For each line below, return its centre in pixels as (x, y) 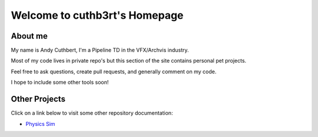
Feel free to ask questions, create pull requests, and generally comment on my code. (114, 71)
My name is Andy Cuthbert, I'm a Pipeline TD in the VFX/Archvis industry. (100, 50)
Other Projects (38, 99)
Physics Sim (40, 124)
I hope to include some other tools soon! (60, 83)
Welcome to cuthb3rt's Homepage (97, 15)
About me (29, 36)
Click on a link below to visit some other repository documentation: (92, 113)
